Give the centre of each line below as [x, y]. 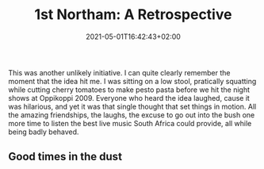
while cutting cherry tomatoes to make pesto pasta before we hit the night [129, 90]
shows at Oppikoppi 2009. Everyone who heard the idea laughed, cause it [129, 98]
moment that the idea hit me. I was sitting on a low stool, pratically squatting [132, 81]
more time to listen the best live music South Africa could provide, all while [130, 123]
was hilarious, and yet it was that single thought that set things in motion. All [132, 106]
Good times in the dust [65, 157]
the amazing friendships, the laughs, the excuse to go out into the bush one [132, 115]
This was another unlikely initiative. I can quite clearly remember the [119, 72]
